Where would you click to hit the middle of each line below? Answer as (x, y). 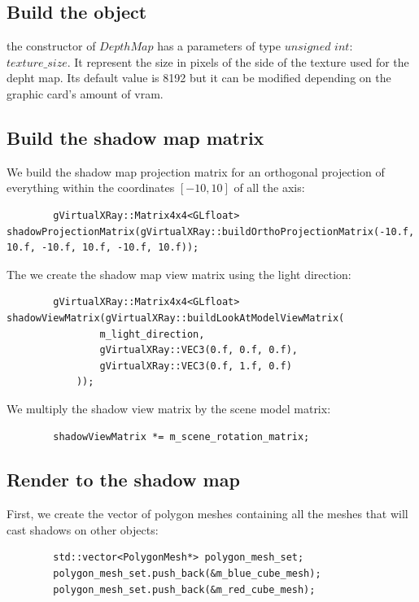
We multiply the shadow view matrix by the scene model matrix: (169, 408)
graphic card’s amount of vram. (85, 93)
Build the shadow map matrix (135, 137)
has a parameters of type (219, 46)
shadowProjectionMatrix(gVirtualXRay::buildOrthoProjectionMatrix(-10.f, (211, 231)
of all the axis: (269, 188)
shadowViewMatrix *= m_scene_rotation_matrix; (181, 436)
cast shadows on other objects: (83, 529)
